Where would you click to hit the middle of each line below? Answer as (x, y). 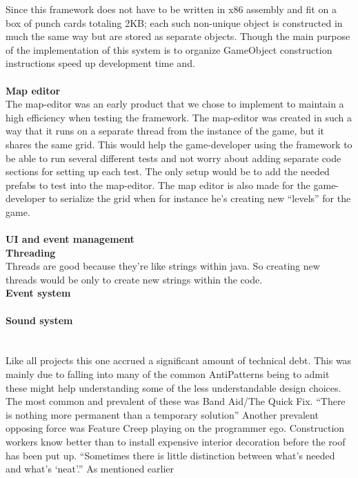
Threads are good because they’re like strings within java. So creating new (163, 266)
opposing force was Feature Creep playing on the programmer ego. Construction (175, 428)
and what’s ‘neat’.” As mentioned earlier (90, 469)
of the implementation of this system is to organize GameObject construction (169, 49)
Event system (38, 293)
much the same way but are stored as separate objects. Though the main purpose (178, 36)
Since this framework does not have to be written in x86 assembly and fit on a (171, 9)
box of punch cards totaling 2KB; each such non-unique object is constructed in (174, 22)
